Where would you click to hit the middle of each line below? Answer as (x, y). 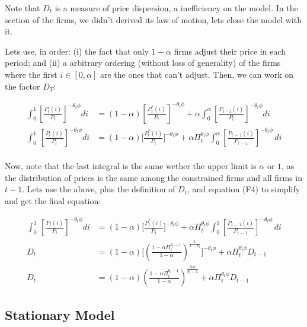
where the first (31, 74)
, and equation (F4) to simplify (244, 189)
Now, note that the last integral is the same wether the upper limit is (131, 166)
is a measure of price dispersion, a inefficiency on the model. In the (176, 8)
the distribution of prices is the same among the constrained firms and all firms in (154, 177)
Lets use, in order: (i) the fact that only (77, 51)
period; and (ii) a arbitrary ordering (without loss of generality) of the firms (143, 63)
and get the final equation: (53, 201)
